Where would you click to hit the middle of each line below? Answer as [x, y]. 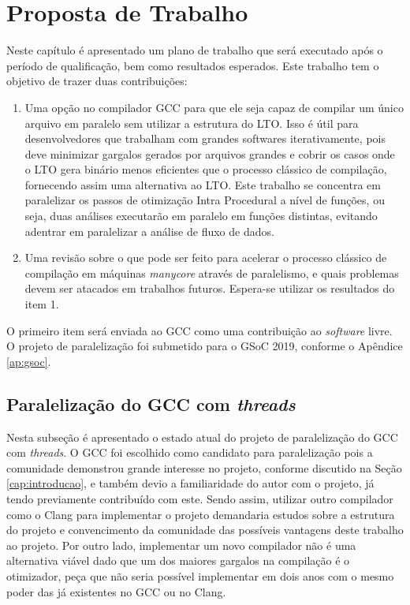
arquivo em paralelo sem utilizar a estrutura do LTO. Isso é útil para [192, 123]
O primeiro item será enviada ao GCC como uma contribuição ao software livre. [199, 330]
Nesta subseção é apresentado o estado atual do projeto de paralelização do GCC [202, 437]
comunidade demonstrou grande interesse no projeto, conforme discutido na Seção [204, 467]
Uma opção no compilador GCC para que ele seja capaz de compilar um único [214, 107]
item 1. [42, 304]
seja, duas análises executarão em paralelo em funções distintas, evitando [201, 216]
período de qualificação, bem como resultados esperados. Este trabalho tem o [193, 65]
